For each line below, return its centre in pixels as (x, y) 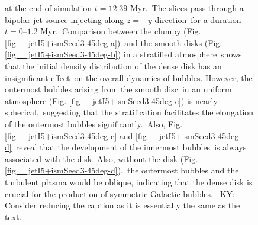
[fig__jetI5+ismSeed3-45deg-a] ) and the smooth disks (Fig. (114, 42)
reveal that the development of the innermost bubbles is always (131, 147)
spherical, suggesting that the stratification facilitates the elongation (129, 112)
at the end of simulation (49, 8)
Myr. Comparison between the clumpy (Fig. (121, 31)
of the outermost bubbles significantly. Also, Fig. (94, 123)
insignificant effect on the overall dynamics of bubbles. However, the (129, 77)
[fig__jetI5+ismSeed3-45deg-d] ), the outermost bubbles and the (122, 170)
